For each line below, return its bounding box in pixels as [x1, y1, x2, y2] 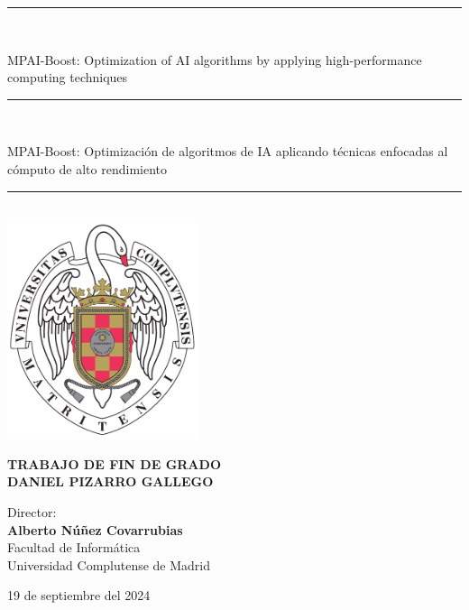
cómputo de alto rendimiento [7, 159, 167, 178]
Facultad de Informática [7, 538, 141, 557]
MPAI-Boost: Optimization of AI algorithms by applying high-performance [7, 50, 422, 69]
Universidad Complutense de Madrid [7, 555, 211, 574]
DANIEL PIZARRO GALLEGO [7, 472, 214, 491]
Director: [7, 502, 57, 521]
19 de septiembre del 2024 [7, 586, 151, 605]
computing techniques [7, 68, 128, 87]
